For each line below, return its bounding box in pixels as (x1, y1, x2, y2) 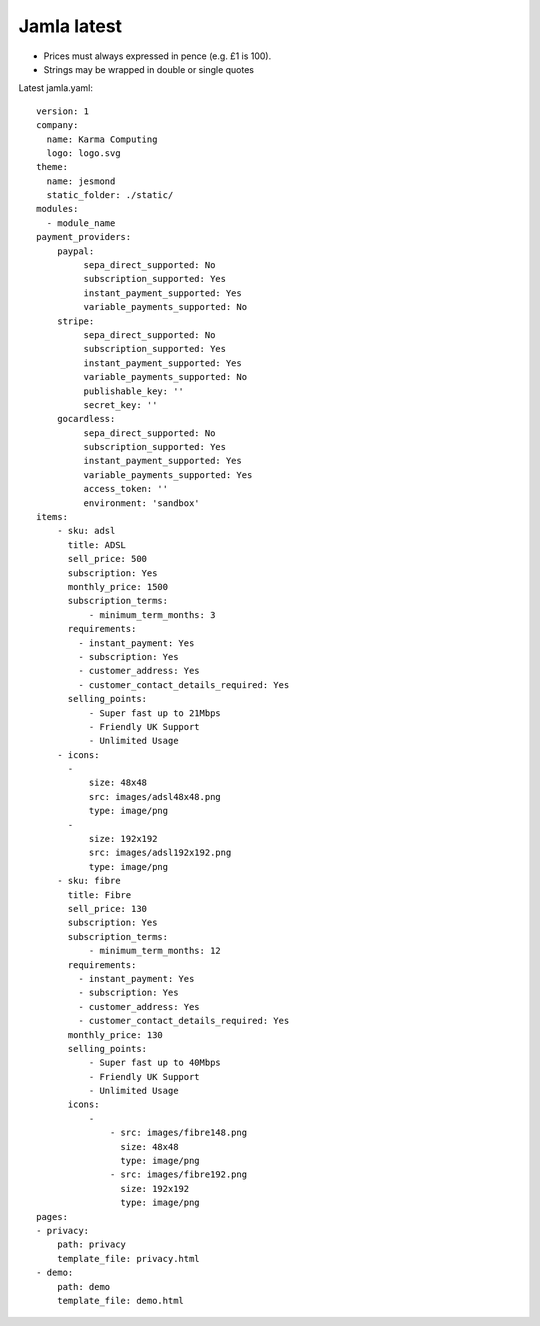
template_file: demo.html (56, 1295, 185, 1306)
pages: (36, 1211, 69, 1222)
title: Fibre (67, 889, 132, 900)
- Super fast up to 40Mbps (88, 1057, 222, 1069)
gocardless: (56, 413, 116, 425)
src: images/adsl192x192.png (88, 847, 232, 859)
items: (36, 511, 69, 523)
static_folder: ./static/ (46, 190, 174, 201)
